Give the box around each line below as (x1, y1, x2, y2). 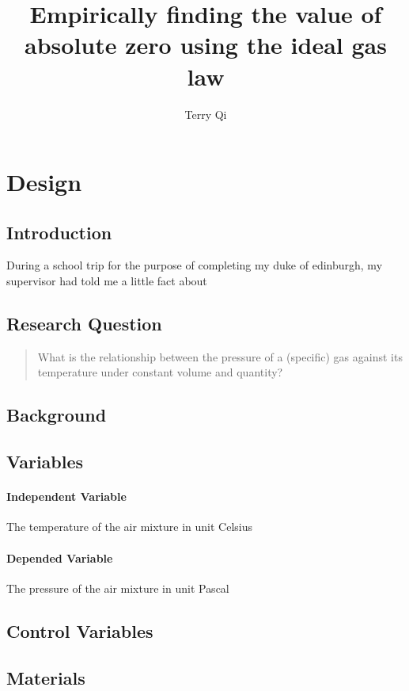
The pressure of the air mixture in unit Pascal (6, 579, 229, 596)
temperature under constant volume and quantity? (37, 364, 283, 380)
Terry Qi (184, 105, 227, 122)
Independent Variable (6, 488, 127, 505)
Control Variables (6, 618, 153, 643)
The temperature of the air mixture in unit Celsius (6, 518, 253, 535)
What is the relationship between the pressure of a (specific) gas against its (37, 348, 403, 365)
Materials (6, 665, 85, 689)
